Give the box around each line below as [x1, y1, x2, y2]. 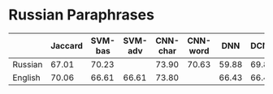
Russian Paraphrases [8, 6, 154, 24]
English [12, 71, 41, 83]
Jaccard [50, 40, 84, 51]
